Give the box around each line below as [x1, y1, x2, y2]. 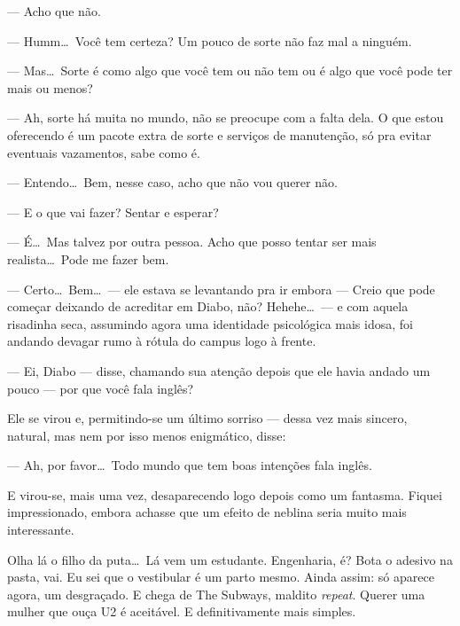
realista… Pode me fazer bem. [7, 249, 169, 268]
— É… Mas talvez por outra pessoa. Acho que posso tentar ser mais [7, 232, 377, 251]
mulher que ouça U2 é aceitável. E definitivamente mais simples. [7, 602, 356, 621]
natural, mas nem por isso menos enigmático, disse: [7, 426, 286, 444]
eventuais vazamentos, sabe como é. [7, 143, 200, 161]
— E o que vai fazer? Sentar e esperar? [7, 202, 219, 221]
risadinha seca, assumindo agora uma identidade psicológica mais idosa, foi [7, 314, 413, 333]
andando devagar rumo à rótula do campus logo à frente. [7, 332, 316, 350]
